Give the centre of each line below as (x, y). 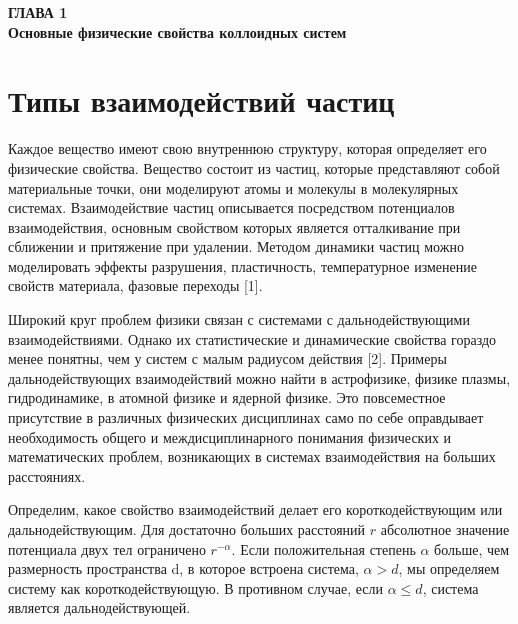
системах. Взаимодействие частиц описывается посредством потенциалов (231, 207)
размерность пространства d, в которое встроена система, (183, 568)
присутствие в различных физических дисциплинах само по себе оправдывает (246, 417)
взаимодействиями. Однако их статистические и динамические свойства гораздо (252, 338)
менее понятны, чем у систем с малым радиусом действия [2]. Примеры (227, 358)
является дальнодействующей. (99, 607)
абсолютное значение (445, 529)
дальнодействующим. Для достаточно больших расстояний (187, 529)
